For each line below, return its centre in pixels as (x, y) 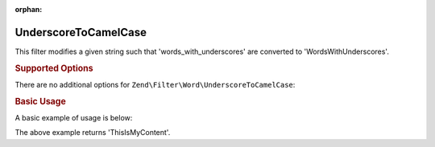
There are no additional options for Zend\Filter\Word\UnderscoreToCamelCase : (155, 84)
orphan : (29, 9)
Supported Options (54, 68)
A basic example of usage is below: (74, 118)
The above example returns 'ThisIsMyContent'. (93, 133)
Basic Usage (40, 101)
